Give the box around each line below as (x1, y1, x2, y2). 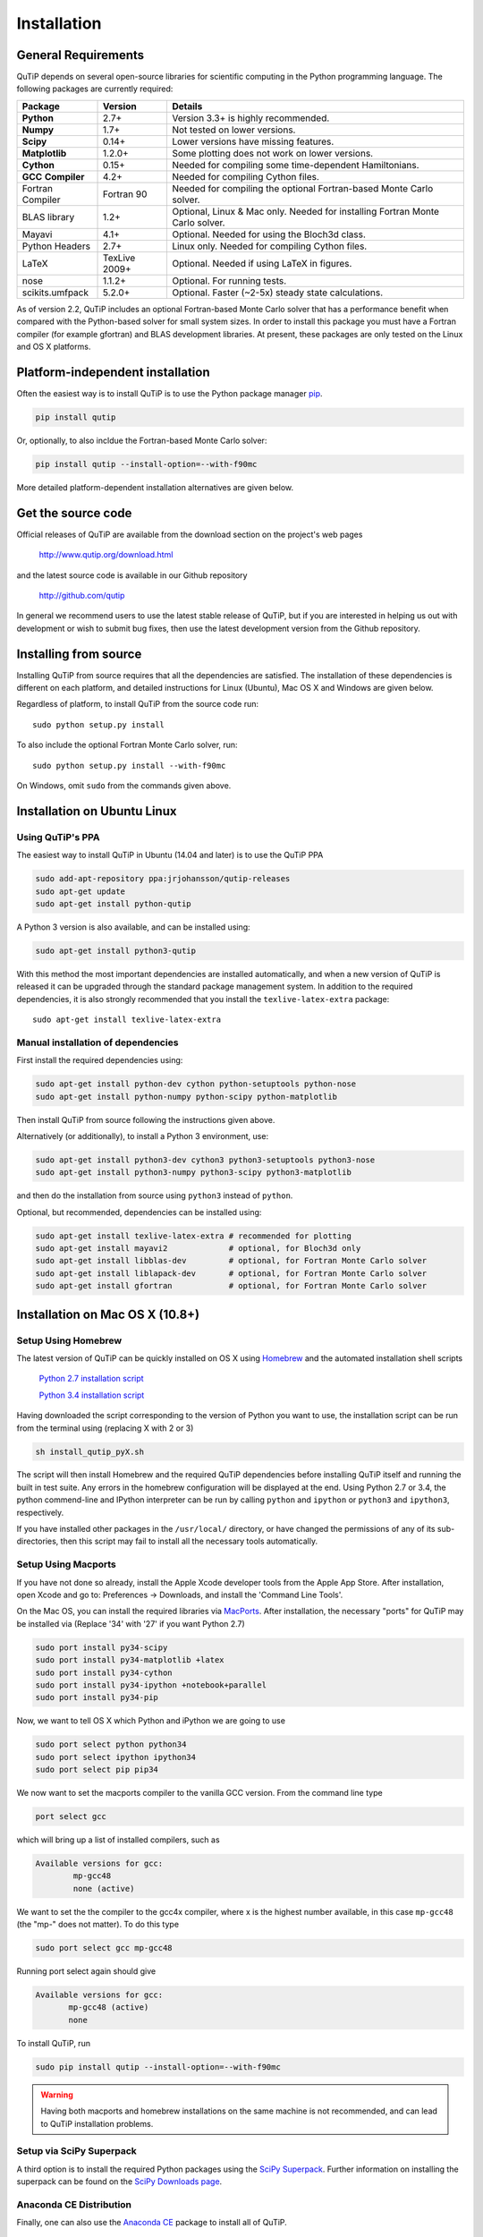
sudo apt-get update (35, 886, 125, 897)
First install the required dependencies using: (16, 1055, 183, 1066)
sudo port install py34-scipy (35, 1642, 168, 1653)
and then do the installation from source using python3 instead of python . (16, 1190, 293, 1201)
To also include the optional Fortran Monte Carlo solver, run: (16, 739, 238, 751)
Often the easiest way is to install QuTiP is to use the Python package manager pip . (16, 387, 323, 398)
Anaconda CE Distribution (16, 2198, 132, 2210)
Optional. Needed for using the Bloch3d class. (171, 228, 367, 241)
